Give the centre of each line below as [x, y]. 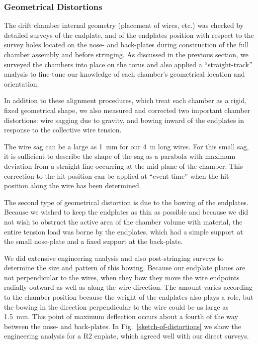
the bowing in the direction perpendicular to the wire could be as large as [116, 306]
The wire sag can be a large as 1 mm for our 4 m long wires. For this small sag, [127, 146]
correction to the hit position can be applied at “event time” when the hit [117, 175]
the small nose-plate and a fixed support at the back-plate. [93, 241]
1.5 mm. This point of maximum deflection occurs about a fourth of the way [121, 316]
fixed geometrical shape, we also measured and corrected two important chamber [127, 110]
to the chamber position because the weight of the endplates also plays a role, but [129, 297]
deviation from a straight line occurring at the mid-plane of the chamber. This [124, 166]
